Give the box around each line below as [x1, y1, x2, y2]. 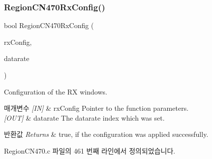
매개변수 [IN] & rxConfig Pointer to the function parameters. [4, 103, 189, 113]
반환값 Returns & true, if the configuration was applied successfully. [4, 129, 209, 139]
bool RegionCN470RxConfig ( [4, 20, 94, 31]
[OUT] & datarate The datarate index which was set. [4, 112, 165, 123]
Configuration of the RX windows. [4, 86, 107, 96]
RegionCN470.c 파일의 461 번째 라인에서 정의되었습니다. [4, 145, 176, 156]
